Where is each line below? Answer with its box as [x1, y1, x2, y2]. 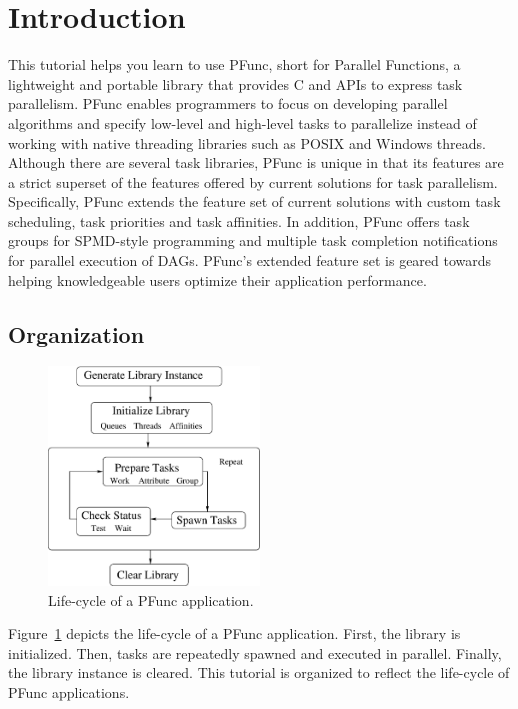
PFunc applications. [8, 681, 130, 702]
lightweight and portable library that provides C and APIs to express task [8, 73, 463, 94]
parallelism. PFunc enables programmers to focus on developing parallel [8, 93, 448, 114]
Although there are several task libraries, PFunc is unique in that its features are [8, 152, 504, 173]
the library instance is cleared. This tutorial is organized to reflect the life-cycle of [8, 662, 510, 683]
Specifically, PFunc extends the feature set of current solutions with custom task [8, 191, 501, 212]
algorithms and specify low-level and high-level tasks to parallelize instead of [8, 112, 477, 133]
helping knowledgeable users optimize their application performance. [8, 269, 427, 290]
